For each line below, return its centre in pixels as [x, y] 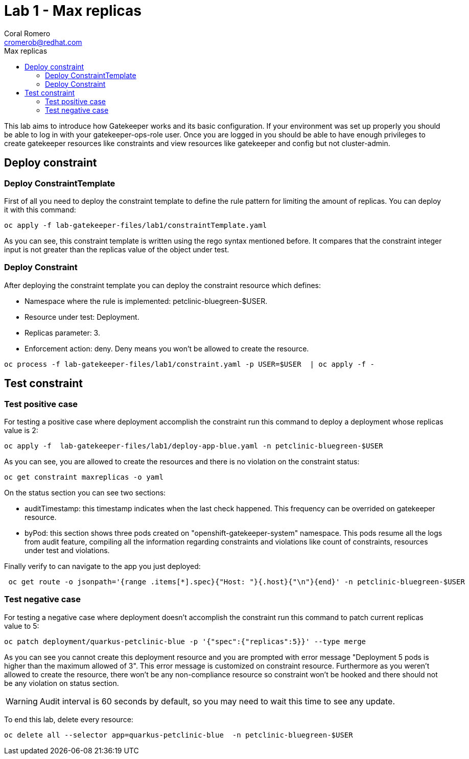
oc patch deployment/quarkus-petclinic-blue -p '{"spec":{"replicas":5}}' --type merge [185, 641]
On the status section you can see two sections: [85, 492]
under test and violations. [67, 550]
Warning [22, 701]
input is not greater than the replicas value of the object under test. [117, 249]
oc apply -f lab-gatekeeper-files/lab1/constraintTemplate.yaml [136, 225]
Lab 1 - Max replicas [73, 11]
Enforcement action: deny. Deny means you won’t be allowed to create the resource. [167, 348]
